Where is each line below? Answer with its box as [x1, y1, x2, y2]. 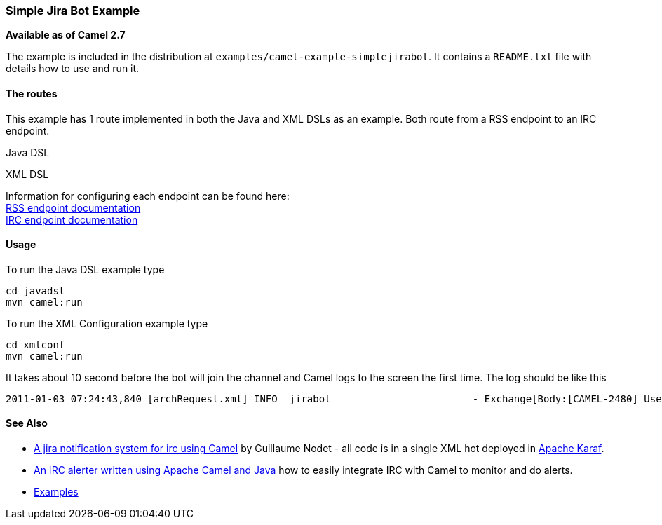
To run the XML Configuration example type [6, 317, 208, 329]
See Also [6, 417, 48, 430]
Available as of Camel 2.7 [6, 29, 126, 41]
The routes [6, 87, 58, 100]
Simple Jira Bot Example [6, 4, 140, 18]
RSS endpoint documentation [6, 201, 141, 214]
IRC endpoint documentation [6, 213, 138, 226]
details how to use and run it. [6, 62, 140, 75]
